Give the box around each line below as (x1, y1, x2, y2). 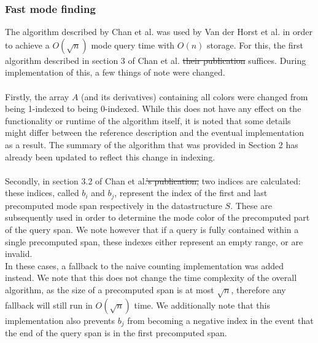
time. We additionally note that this (134, 298, 270, 311)
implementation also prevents (5, 313, 115, 326)
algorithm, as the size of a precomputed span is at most (5, 283, 214, 296)
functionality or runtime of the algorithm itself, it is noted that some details (5, 114, 291, 127)
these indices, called (5, 186, 79, 199)
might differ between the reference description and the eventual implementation (5, 126, 304, 139)
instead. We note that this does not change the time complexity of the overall (5, 271, 297, 284)
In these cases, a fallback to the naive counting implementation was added (5, 259, 284, 272)
